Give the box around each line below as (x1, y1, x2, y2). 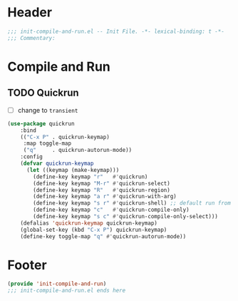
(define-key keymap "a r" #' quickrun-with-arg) (33, 193, 177, 200)
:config (20, 153, 43, 160)
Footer (7, 257, 48, 273)
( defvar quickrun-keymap (20, 160, 94, 167)
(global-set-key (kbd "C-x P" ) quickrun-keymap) (20, 226, 167, 233)
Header (7, 4, 52, 21)
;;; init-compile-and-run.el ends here (7, 287, 126, 295)
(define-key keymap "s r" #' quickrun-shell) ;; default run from (33, 200, 232, 207)
